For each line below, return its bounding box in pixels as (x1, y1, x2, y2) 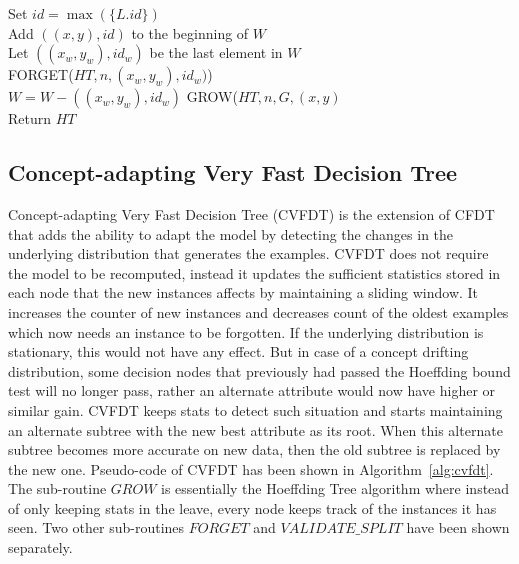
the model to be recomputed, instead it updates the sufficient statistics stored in (8, 262, 501, 283)
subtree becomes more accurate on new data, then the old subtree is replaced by (8, 439, 501, 460)
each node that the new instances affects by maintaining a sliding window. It (8, 282, 479, 303)
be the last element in (149, 42, 283, 63)
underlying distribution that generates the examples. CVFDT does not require (8, 243, 489, 264)
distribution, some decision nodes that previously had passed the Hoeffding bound (8, 360, 511, 381)
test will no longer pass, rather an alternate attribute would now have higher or (8, 380, 496, 401)
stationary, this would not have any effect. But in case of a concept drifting (8, 341, 469, 362)
